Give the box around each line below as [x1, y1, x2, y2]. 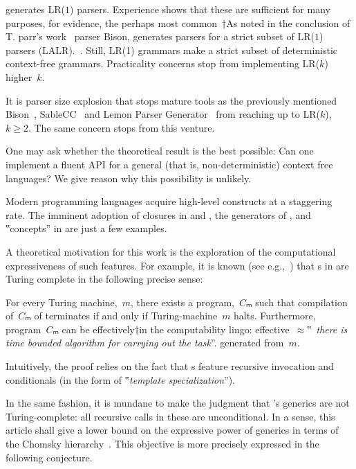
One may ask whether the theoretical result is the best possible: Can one [6, 143, 314, 158]
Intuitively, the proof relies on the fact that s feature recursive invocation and [6, 359, 334, 373]
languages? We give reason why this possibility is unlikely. [6, 170, 252, 185]
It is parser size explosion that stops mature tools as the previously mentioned [6, 93, 337, 107]
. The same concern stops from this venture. [28, 120, 215, 134]
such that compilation [255, 294, 348, 309]
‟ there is [307, 321, 348, 336]
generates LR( [6, 2, 66, 16]
